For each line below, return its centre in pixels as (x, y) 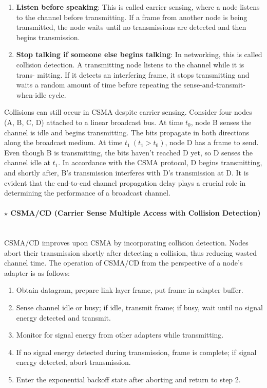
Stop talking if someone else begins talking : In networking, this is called (139, 54)
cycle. (57, 94)
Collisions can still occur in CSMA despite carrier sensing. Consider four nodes (128, 112)
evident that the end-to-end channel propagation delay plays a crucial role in (125, 182)
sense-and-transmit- (214, 85)
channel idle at (27, 162)
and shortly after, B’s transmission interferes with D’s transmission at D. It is (127, 172)
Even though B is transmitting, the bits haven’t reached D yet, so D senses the (128, 152)
